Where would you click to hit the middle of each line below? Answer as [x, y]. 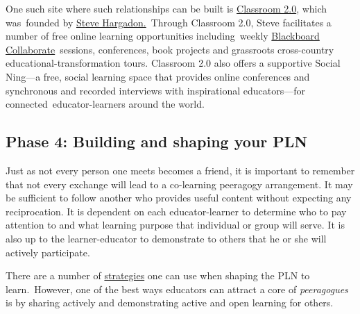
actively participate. [48, 252]
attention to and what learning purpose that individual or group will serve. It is [175, 225]
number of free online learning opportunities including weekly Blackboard [163, 36]
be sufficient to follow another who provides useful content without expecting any [179, 198]
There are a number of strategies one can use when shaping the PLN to [158, 275]
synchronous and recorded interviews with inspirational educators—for [155, 90]
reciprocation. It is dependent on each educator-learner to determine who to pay [176, 211]
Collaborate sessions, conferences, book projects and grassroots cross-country [170, 49]
